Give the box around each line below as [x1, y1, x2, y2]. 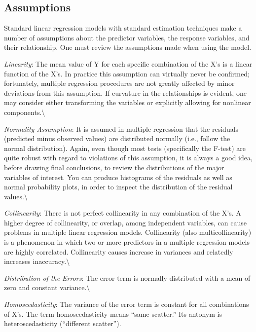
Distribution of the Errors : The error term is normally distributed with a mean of [4, 272, 251, 283]
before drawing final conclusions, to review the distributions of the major [4, 162, 224, 172]
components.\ [4, 107, 45, 117]
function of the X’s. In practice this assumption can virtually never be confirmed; [4, 68, 250, 78]
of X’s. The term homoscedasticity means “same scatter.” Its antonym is [4, 308, 222, 319]
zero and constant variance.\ [4, 282, 90, 293]
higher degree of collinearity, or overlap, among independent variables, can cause [4, 217, 247, 227]
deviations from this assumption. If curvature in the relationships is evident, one [4, 87, 247, 98]
